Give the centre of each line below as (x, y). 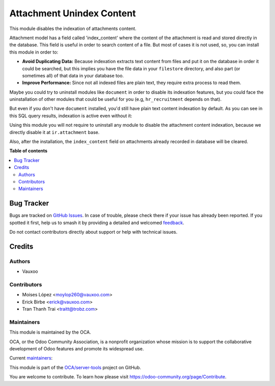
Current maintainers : (31, 358)
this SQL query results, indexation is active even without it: (71, 116)
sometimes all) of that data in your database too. (73, 75)
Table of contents (29, 151)
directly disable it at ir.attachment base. (54, 132)
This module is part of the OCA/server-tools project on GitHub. (75, 367)
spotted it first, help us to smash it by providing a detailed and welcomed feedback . (97, 223)
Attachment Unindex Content (73, 13)
